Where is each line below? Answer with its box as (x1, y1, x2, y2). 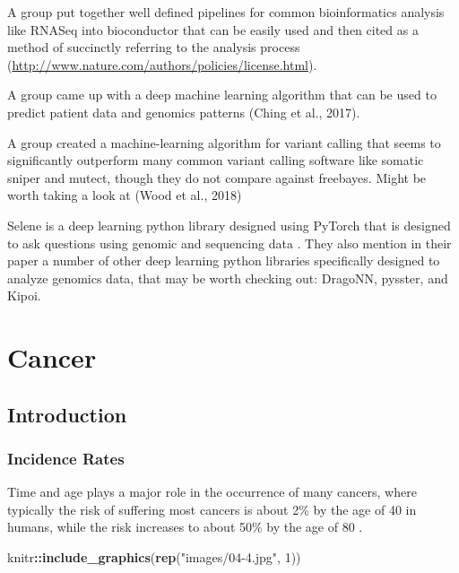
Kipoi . (7, 286, 41, 305)
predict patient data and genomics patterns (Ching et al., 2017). (7, 102, 360, 121)
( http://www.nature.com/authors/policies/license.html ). (7, 55, 317, 74)
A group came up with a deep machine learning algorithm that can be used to (7, 85, 437, 104)
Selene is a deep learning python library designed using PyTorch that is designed (7, 215, 451, 234)
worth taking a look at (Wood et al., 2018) (7, 186, 242, 204)
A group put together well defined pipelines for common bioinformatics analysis (7, 3, 445, 21)
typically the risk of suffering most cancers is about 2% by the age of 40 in (7, 499, 417, 518)
